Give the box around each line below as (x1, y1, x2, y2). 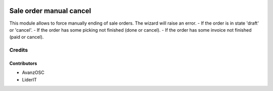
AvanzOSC (22, 69, 45, 75)
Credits (9, 47, 28, 54)
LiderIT (22, 76, 37, 82)
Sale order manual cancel (9, 7, 92, 15)
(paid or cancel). (9, 34, 44, 40)
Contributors (9, 60, 37, 66)
